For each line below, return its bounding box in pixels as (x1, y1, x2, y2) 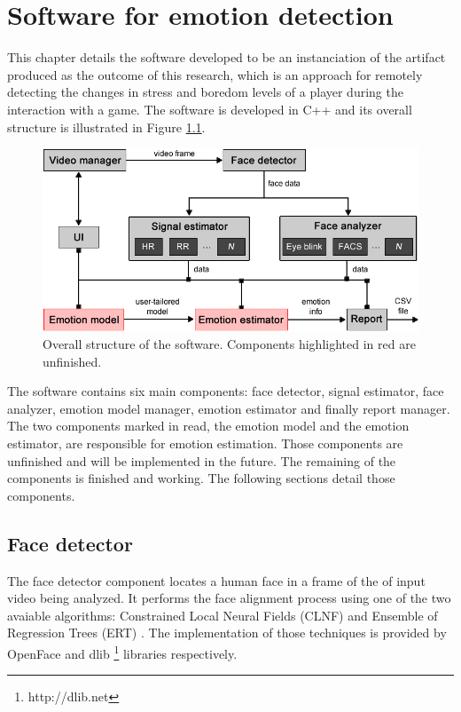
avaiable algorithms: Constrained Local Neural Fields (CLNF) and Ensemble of (7, 605, 438, 624)
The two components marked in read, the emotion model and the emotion (7, 416, 410, 435)
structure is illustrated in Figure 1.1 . (7, 117, 206, 136)
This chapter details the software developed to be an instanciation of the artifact (7, 48, 446, 67)
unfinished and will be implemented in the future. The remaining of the (7, 451, 396, 470)
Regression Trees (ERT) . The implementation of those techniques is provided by (7, 623, 447, 642)
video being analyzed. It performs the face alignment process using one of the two (7, 589, 451, 607)
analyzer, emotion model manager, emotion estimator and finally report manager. (7, 399, 450, 417)
